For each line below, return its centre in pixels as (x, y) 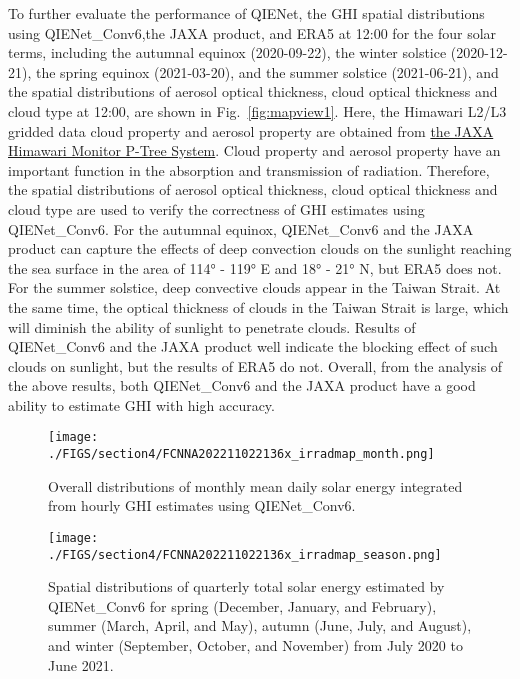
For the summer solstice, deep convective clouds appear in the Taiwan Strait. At (254, 287)
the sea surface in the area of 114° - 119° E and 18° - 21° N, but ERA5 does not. (255, 267)
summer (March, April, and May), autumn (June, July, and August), (260, 625)
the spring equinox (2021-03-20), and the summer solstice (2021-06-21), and (267, 71)
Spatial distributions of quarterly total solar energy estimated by (246, 586)
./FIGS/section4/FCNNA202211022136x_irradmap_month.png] (241, 454)
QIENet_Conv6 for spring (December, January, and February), (242, 605)
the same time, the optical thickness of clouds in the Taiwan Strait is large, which (258, 306)
